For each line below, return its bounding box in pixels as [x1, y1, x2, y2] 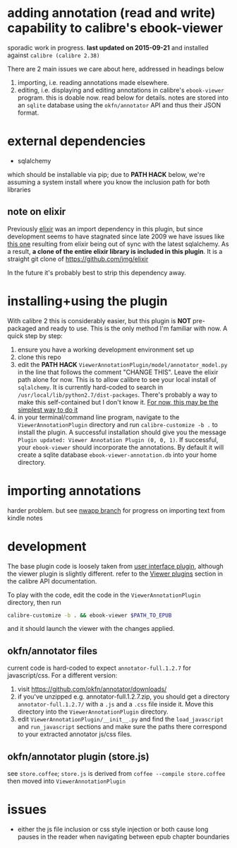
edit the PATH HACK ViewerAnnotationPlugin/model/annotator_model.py [17, 360, 228, 368]
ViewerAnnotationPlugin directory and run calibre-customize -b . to [17, 420, 219, 429]
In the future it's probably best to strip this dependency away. [7, 268, 187, 277]
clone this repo [17, 352, 61, 361]
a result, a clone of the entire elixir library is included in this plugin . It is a [7, 247, 223, 255]
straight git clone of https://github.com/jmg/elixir [7, 255, 149, 263]
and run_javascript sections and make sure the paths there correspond [17, 723, 227, 731]
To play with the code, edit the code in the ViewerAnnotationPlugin [7, 591, 201, 599]
